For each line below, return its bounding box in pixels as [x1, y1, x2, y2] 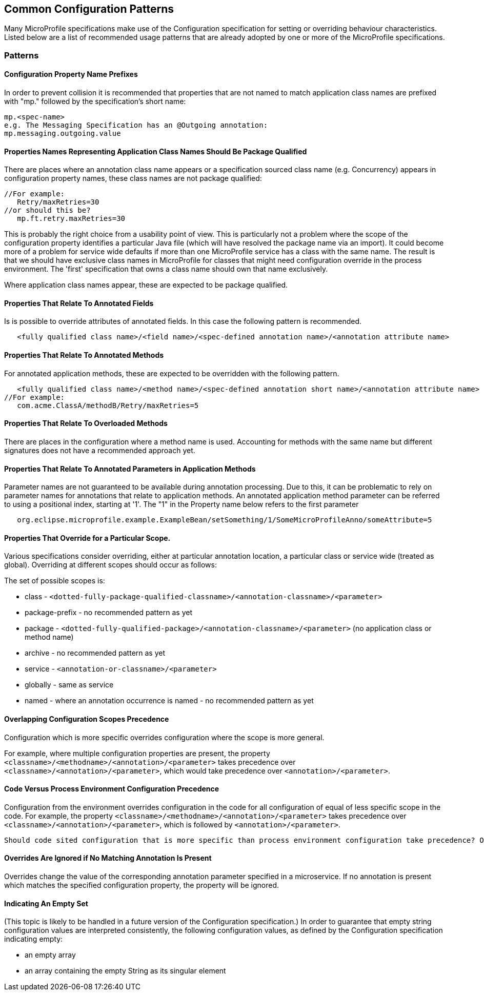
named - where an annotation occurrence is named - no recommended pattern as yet [25, 696, 314, 705]
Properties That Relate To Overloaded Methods [4, 419, 168, 428]
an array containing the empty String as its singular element [25, 966, 226, 976]
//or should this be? [4, 206, 91, 215]
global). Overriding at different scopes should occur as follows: [4, 560, 217, 570]
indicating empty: [4, 935, 63, 944]
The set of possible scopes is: [4, 576, 105, 585]
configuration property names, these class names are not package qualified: [4, 174, 262, 183]
